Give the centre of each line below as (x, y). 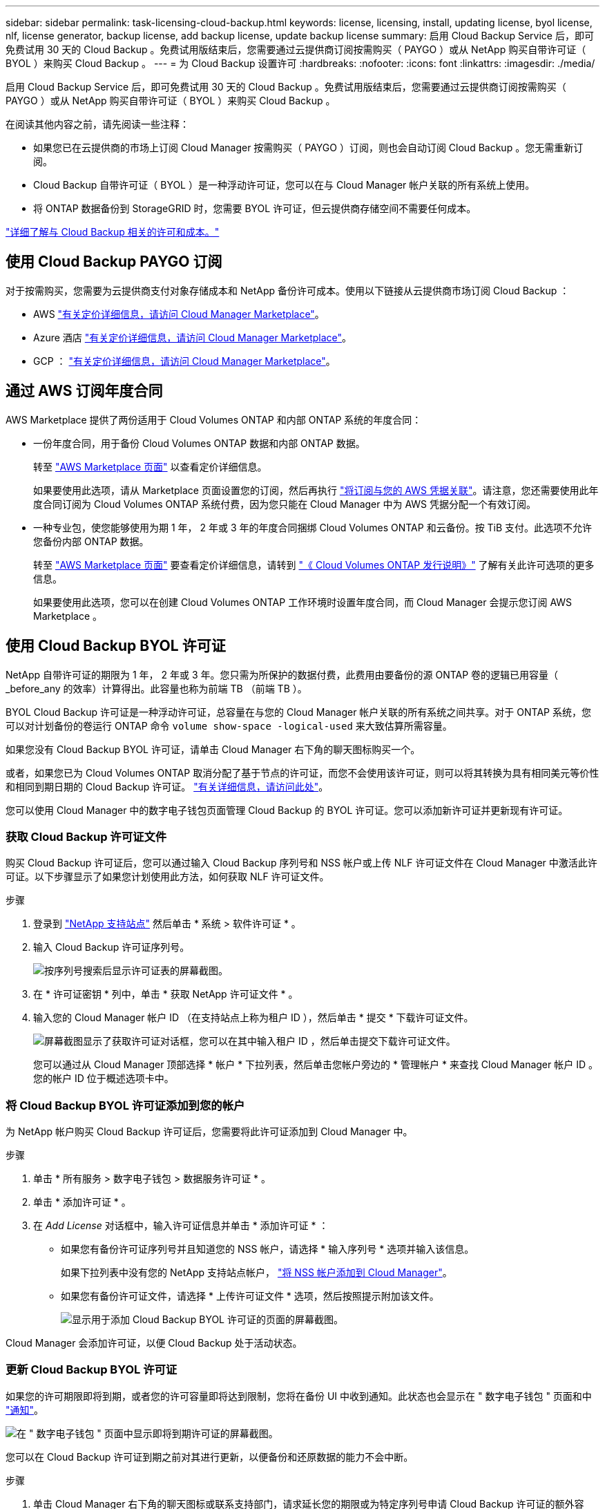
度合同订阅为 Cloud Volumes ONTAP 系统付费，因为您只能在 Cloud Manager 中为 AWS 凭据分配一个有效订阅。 (285, 504)
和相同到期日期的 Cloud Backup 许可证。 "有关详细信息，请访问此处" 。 (167, 786)
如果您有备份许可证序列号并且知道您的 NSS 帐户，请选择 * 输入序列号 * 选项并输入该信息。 (268, 1249)
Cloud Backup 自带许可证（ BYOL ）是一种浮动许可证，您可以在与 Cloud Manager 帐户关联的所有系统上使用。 (284, 185)
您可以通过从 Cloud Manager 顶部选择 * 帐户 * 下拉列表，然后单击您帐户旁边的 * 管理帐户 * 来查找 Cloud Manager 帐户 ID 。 (316, 1065)
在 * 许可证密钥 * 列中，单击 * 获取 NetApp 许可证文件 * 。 (166, 994)
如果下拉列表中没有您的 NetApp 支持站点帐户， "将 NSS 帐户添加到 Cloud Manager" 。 (257, 1273)
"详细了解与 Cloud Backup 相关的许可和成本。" (113, 232)
